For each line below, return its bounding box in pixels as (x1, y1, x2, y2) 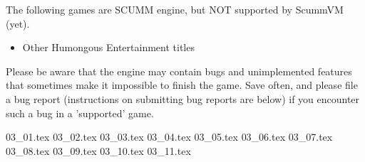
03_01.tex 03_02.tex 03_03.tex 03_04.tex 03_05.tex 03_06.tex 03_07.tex (6, 129, 333, 144)
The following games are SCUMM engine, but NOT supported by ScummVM (6, 2, 344, 16)
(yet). (6, 16, 30, 31)
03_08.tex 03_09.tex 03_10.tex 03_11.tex (6, 143, 191, 158)
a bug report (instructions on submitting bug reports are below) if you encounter (6, 91, 360, 106)
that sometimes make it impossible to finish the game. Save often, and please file (6, 77, 358, 92)
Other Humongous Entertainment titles (22, 40, 195, 55)
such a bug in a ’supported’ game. (6, 105, 154, 120)
